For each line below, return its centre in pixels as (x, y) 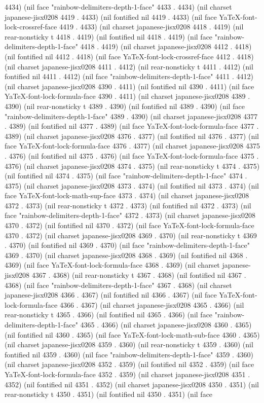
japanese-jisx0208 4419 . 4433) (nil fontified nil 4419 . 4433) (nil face (111, 16)
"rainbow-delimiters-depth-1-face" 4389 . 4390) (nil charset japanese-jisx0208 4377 (131, 116)
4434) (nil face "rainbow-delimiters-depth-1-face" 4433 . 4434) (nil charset (118, 7)
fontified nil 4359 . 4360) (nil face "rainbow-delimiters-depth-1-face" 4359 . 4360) (129, 354)
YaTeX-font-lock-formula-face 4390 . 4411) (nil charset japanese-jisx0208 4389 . (127, 96)
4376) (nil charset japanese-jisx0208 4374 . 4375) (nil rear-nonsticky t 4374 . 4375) (132, 166)
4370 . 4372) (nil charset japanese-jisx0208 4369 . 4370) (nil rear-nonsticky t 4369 (131, 235)
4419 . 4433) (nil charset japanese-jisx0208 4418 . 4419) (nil (151, 27)
